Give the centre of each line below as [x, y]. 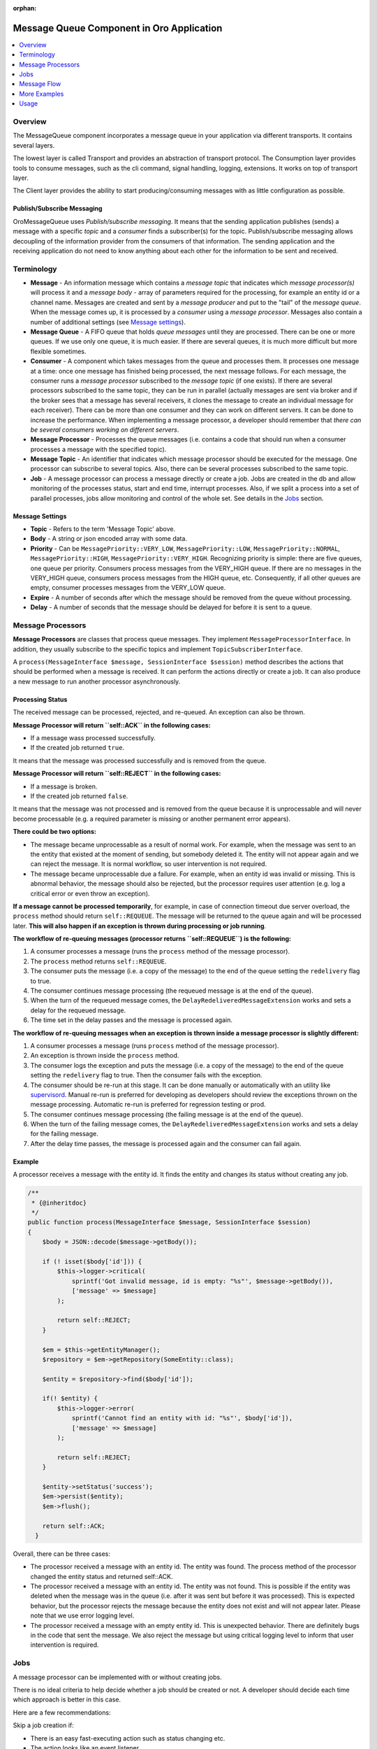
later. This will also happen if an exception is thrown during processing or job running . [140, 926]
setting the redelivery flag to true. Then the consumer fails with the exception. [146, 1075]
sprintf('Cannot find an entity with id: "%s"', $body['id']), [182, 1418]
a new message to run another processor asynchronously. [97, 681]
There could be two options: [55, 832]
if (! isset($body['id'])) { [92, 1261]
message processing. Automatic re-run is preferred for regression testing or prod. [148, 1105]
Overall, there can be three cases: [62, 1554]
